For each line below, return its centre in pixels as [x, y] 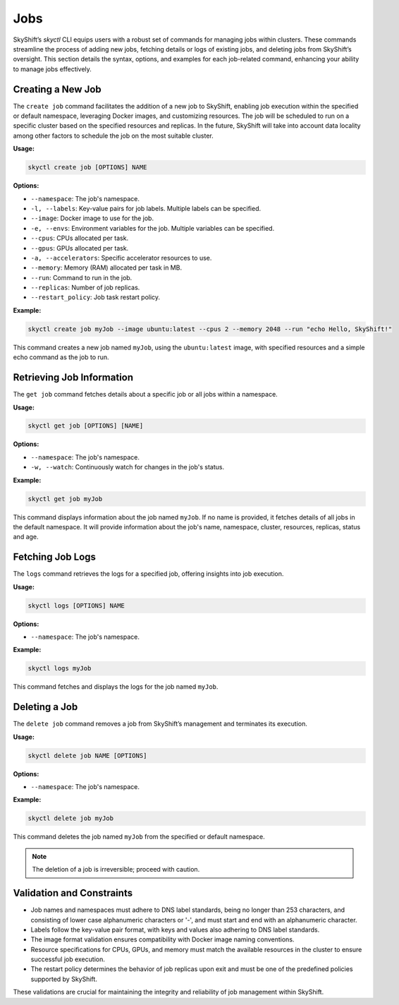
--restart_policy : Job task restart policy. [96, 297]
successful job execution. [68, 959]
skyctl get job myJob [65, 499]
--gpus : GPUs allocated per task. [80, 248]
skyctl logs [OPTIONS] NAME [76, 606]
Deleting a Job [45, 707]
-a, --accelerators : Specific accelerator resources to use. [121, 258]
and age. [26, 537]
